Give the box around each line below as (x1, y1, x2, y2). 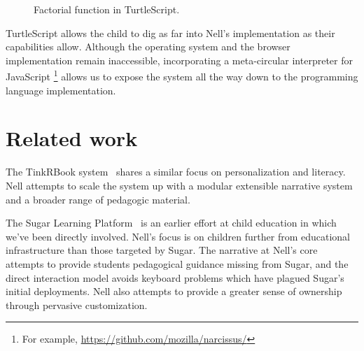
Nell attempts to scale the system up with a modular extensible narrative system (6, 178, 353, 192)
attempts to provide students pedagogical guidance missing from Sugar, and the (6, 256, 349, 271)
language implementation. (6, 83, 116, 97)
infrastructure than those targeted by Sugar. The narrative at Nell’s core (6, 243, 318, 257)
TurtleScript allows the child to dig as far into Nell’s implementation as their (6, 25, 335, 40)
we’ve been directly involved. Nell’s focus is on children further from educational (6, 229, 350, 243)
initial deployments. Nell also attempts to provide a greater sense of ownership (6, 284, 342, 299)
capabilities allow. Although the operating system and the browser (6, 39, 290, 54)
